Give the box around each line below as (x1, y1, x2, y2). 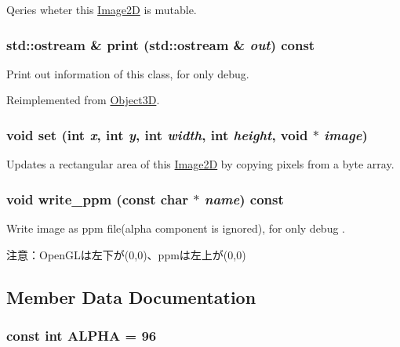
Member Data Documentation (6, 284, 256, 309)
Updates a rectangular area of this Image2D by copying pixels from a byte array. (6, 156, 395, 172)
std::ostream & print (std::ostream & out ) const (6, 34, 315, 54)
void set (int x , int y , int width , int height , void (6, 125, 308, 144)
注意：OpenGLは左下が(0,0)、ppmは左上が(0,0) (6, 246, 246, 262)
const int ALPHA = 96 (6, 325, 157, 345)
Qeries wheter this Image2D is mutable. (6, 2, 197, 17)
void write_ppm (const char (6, 189, 189, 208)
